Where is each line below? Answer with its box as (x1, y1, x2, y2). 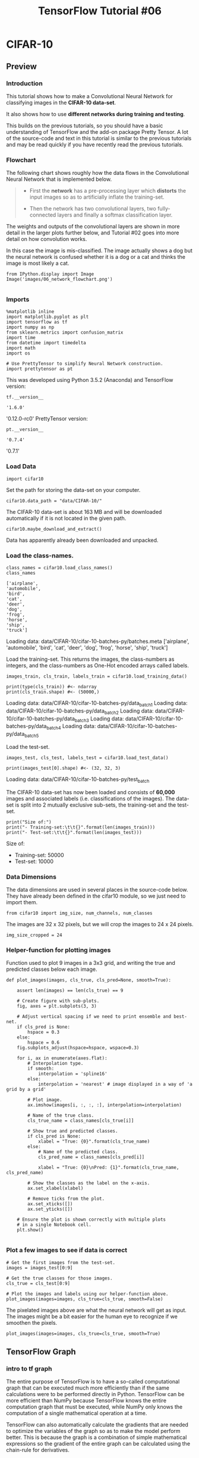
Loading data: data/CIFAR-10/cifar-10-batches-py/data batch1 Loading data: (6, 700, 188, 708)
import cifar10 (6, 476, 44, 482)
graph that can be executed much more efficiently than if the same (6, 1384, 170, 1391)
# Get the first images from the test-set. (6, 1259, 116, 1265)
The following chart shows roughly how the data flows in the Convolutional (6, 170, 189, 177)
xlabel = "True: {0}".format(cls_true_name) (37, 1139, 150, 1145)
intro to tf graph (6, 1365, 52, 1373)
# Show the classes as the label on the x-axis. (27, 1180, 150, 1186)
